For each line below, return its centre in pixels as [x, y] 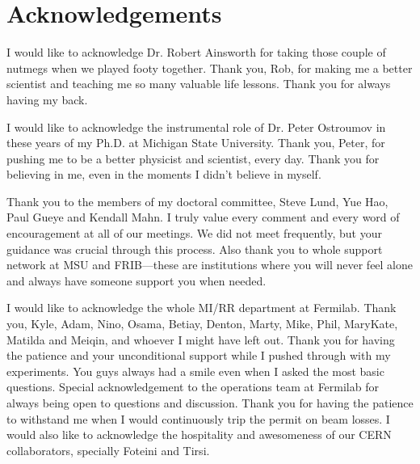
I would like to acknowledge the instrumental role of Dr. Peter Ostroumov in [196, 127]
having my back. [47, 99]
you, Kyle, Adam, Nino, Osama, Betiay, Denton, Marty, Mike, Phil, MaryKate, [202, 324]
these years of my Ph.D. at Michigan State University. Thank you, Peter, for [196, 143]
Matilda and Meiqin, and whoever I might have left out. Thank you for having [201, 339]
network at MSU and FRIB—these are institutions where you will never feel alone [210, 265]
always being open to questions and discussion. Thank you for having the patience [210, 403]
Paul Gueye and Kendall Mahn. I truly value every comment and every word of [203, 217]
